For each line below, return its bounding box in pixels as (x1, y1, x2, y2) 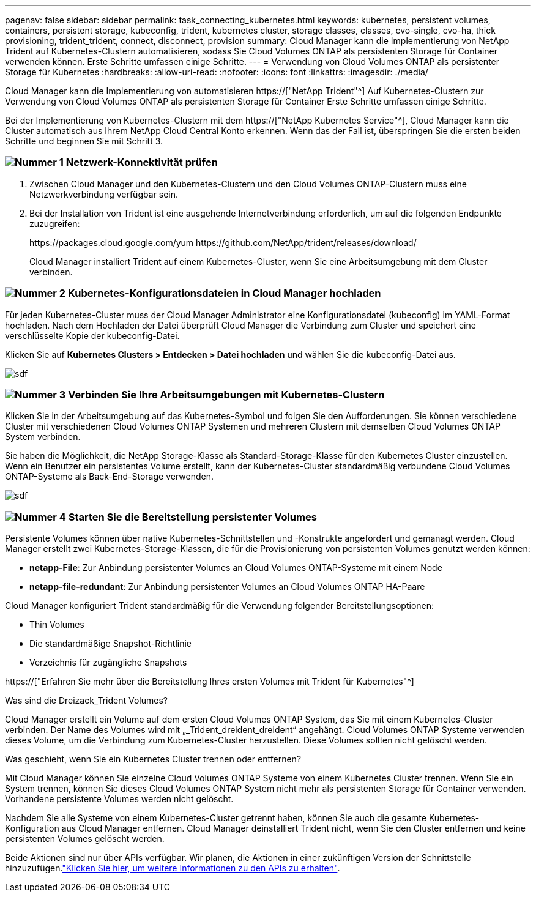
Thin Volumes (29, 619, 84, 630)
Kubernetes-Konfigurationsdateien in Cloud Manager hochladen (67, 287, 381, 300)
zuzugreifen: (29, 218, 80, 229)
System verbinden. (5, 431, 81, 442)
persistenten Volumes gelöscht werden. (5, 833, 165, 844)
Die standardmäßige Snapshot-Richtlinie (29, 638, 192, 649)
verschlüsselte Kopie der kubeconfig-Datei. (5, 330, 180, 341)
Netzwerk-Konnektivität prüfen (65, 156, 218, 169)
